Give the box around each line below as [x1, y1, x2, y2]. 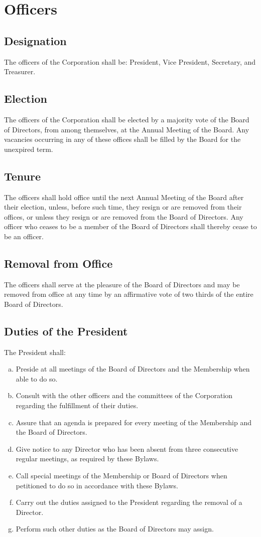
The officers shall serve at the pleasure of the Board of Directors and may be [4, 279, 240, 289]
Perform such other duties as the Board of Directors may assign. [16, 523, 214, 534]
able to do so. [16, 373, 58, 384]
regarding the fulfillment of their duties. [16, 400, 139, 411]
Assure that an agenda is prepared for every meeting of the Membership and [16, 417, 251, 427]
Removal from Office [4, 255, 113, 271]
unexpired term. [4, 143, 53, 154]
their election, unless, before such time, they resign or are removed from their [4, 202, 242, 212]
